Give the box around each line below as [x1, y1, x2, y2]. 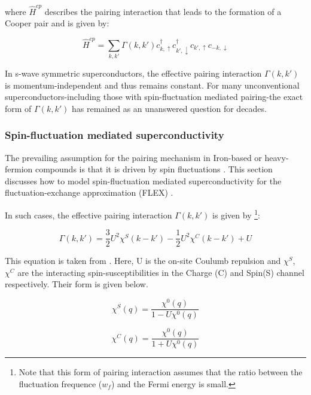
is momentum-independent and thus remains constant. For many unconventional [5, 78, 300, 91]
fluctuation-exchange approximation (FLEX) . [5, 186, 173, 199]
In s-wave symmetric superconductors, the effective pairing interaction [5, 66, 262, 79]
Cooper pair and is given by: [5, 17, 109, 29]
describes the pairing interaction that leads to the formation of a [44, 5, 282, 17]
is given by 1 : [212, 206, 260, 221]
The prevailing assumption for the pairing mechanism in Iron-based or [5, 151, 262, 163]
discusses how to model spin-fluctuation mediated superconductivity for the [5, 174, 282, 187]
